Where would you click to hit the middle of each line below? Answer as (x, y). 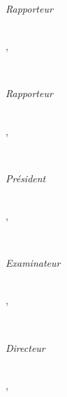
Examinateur (33, 263)
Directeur (25, 347)
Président (26, 178)
